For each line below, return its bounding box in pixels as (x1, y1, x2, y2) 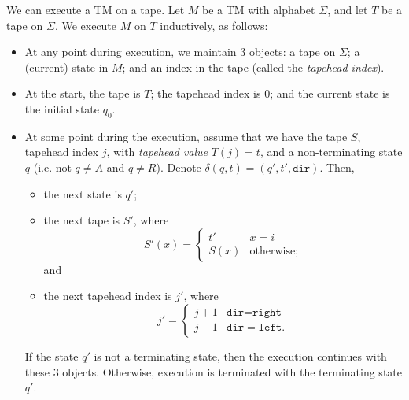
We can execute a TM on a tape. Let (6, 2, 185, 17)
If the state (24, 347, 79, 364)
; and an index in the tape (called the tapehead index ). (122, 58, 385, 75)
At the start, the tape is (24, 85, 141, 102)
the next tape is (43, 212, 120, 228)
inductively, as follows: (160, 17, 268, 33)
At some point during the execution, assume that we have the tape (24, 128, 348, 144)
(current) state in (24, 58, 109, 75)
